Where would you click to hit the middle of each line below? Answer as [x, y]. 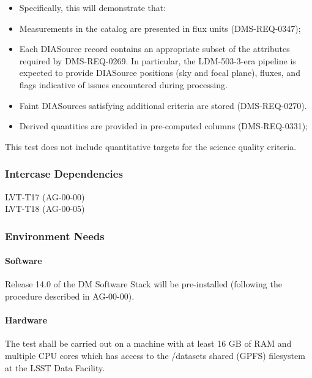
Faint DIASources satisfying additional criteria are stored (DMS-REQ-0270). [163, 105]
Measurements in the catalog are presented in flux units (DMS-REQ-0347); [160, 28]
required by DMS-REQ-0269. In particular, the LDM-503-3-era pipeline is [158, 60]
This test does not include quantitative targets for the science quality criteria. [151, 146]
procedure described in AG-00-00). [70, 296]
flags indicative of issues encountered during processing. [123, 84]
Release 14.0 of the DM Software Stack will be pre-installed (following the [143, 284]
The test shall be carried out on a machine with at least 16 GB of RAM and [148, 343]
